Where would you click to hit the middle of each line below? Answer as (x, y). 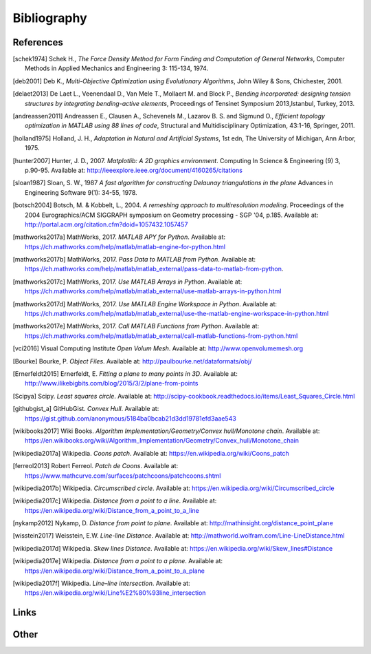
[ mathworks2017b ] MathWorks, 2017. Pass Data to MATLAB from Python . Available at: (134, 260)
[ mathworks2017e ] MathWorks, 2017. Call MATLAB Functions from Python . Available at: (136, 326)
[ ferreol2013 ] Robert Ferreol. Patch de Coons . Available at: (95, 466)
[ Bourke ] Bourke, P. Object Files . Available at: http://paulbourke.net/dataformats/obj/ (132, 361)
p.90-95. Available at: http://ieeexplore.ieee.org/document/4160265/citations (134, 170)
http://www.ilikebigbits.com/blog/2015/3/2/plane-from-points (112, 383)
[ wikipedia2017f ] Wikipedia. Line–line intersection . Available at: (101, 583)
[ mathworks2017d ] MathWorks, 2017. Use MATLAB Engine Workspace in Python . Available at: (145, 304)
